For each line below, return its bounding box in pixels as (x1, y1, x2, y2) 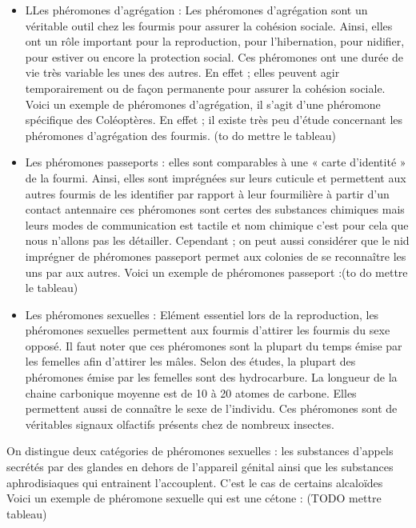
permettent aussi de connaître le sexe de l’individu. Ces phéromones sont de (25, 400, 398, 417)
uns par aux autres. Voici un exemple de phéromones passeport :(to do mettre (25, 263, 408, 280)
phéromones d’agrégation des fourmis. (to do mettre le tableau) (25, 126, 336, 143)
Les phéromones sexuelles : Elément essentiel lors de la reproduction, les (25, 306, 379, 322)
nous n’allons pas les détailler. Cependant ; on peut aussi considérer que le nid (25, 232, 410, 249)
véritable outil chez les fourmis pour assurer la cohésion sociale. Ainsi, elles (25, 17, 393, 34)
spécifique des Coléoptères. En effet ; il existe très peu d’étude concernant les (25, 111, 403, 128)
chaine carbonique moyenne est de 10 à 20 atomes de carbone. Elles (25, 384, 357, 401)
